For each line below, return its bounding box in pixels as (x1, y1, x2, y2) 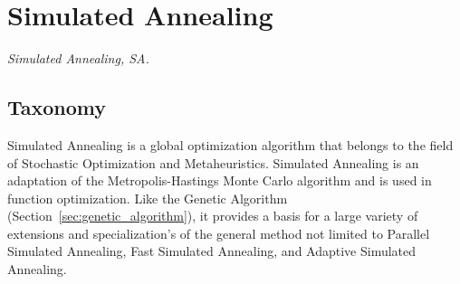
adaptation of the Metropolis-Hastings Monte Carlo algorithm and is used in (7, 171, 432, 190)
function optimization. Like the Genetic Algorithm (7, 188, 288, 207)
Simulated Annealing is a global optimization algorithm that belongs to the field (7, 135, 454, 154)
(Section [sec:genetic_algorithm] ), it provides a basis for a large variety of (7, 206, 418, 225)
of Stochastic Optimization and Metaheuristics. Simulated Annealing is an (7, 153, 419, 172)
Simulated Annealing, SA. (7, 49, 149, 68)
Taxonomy (7, 93, 107, 121)
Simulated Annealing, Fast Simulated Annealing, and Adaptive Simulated (7, 241, 417, 260)
